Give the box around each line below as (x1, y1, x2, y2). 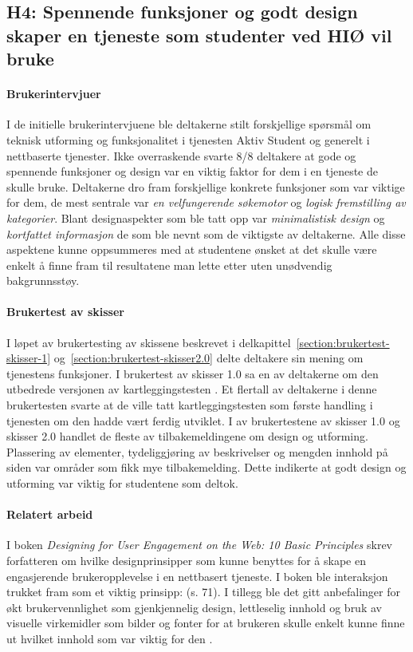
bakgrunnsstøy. (6, 272, 80, 289)
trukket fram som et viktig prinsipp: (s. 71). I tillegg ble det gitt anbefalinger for (6, 583, 400, 600)
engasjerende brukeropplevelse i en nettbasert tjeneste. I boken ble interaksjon (6, 567, 388, 584)
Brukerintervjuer (6, 85, 101, 102)
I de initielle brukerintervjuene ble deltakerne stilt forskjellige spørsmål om (6, 116, 372, 132)
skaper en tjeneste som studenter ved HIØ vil (6, 22, 392, 47)
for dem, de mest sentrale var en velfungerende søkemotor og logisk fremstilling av (6, 194, 406, 211)
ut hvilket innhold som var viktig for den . (6, 630, 213, 646)
